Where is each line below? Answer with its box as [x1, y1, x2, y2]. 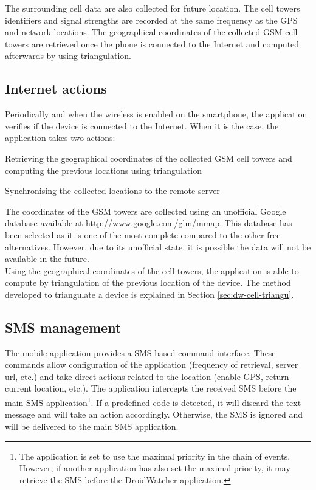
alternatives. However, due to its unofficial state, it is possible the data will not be [5, 240, 311, 253]
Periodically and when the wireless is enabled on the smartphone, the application [5, 108, 307, 120]
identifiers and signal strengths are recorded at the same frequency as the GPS [5, 13, 298, 26]
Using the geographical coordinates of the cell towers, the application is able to [5, 264, 299, 277]
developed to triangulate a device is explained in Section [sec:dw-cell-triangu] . [5, 288, 294, 300]
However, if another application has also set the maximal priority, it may [19, 461, 290, 474]
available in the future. [5, 252, 89, 265]
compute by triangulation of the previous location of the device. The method [5, 276, 291, 289]
